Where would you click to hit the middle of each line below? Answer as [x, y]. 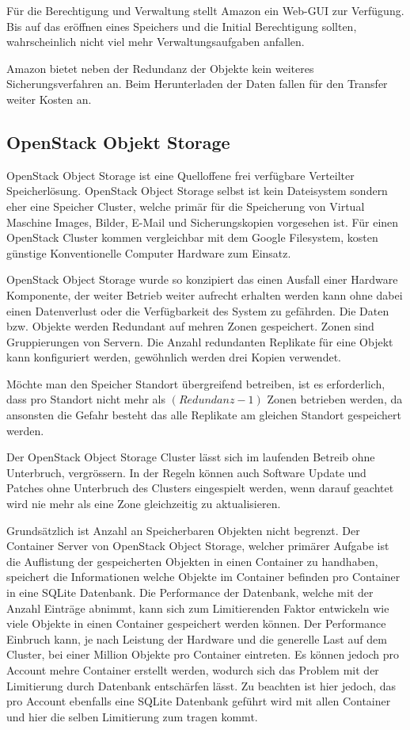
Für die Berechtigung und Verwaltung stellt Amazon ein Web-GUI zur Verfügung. [205, 10]
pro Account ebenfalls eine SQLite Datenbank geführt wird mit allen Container [199, 701]
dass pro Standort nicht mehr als [86, 399]
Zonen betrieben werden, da [335, 399]
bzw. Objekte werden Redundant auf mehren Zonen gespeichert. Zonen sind [190, 326]
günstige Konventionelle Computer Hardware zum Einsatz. [149, 252]
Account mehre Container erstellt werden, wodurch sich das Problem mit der [193, 669]
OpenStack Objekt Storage [118, 141]
